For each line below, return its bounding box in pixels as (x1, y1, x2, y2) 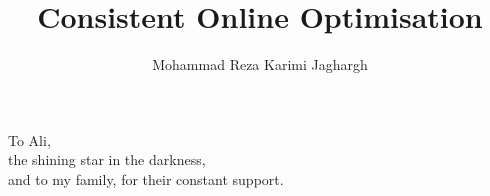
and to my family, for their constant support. (8, 168, 284, 189)
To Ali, (8, 129, 51, 150)
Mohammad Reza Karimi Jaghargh (152, 54, 368, 75)
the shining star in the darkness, (8, 149, 206, 170)
